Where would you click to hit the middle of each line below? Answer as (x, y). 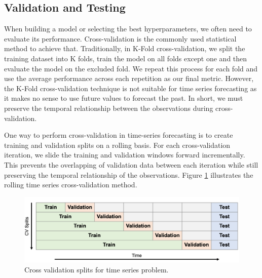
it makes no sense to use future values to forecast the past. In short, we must (124, 98)
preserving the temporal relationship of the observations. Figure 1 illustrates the (129, 174)
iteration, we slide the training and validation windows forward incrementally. (125, 155)
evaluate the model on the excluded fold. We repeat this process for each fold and (131, 68)
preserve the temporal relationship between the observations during (109, 108)
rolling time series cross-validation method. (71, 185)
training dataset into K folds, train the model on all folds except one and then (126, 58)
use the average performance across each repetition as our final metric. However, (129, 78)
